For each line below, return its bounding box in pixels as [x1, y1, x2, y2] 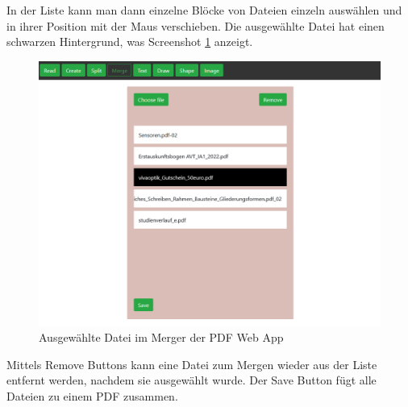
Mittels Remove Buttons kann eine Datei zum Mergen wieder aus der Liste [6, 355, 377, 372]
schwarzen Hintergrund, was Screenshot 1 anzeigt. [6, 33, 253, 50]
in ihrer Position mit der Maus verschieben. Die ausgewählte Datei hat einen [6, 17, 385, 34]
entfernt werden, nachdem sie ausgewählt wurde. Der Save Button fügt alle [6, 372, 377, 388]
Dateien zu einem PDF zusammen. [6, 387, 178, 404]
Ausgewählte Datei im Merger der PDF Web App [39, 329, 284, 346]
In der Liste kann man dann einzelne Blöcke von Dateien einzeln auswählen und [6, 2, 402, 18]
